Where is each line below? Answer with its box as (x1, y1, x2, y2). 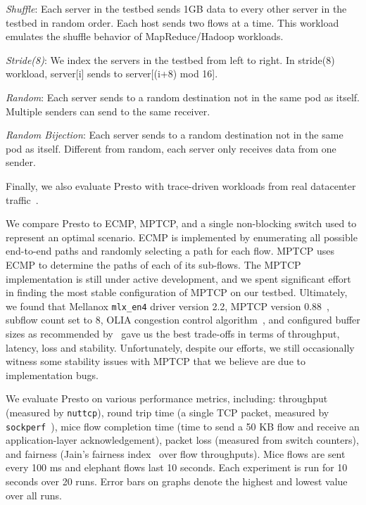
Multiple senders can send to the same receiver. (6, 103, 210, 118)
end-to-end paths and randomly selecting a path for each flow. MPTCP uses (6, 243, 335, 258)
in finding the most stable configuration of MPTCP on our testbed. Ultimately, (6, 285, 348, 300)
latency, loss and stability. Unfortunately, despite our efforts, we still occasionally (6, 340, 355, 354)
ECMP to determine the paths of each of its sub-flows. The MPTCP (6, 257, 301, 271)
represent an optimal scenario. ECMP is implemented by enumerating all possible (6, 229, 358, 244)
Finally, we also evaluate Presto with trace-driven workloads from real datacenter (6, 178, 356, 193)
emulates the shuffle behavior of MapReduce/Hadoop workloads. (6, 29, 284, 44)
